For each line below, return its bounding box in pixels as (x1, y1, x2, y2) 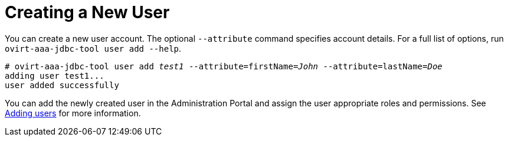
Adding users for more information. (5, 108, 141, 118)
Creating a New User (5, 2, 170, 22)
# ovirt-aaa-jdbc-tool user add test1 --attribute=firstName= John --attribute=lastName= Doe (5, 61, 443, 71)
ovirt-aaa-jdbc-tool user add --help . (5, 43, 182, 53)
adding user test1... (5, 70, 104, 80)
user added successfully (5, 80, 119, 90)
